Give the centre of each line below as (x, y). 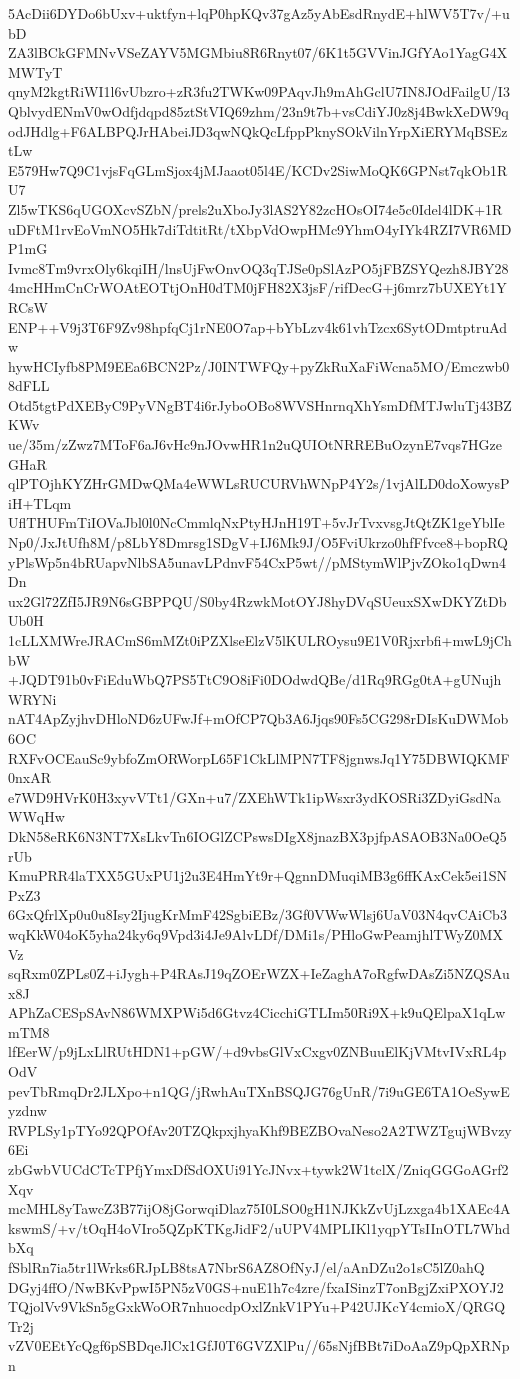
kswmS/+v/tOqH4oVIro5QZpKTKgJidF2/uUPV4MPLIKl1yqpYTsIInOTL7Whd (259, 1227)
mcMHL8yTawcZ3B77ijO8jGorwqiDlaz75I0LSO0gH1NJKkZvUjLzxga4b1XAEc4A (259, 1208)
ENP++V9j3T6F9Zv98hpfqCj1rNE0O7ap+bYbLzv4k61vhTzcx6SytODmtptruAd (258, 326)
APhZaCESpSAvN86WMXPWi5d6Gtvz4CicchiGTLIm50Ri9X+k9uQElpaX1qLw (257, 1012)
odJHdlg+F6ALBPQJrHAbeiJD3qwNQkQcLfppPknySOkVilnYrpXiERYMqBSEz (258, 130)
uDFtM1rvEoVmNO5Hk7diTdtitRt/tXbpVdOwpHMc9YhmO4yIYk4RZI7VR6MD (260, 228)
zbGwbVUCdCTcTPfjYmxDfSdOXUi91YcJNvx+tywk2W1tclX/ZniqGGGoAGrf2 (258, 1169)
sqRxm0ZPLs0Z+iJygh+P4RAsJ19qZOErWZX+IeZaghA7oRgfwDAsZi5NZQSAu (259, 973)
